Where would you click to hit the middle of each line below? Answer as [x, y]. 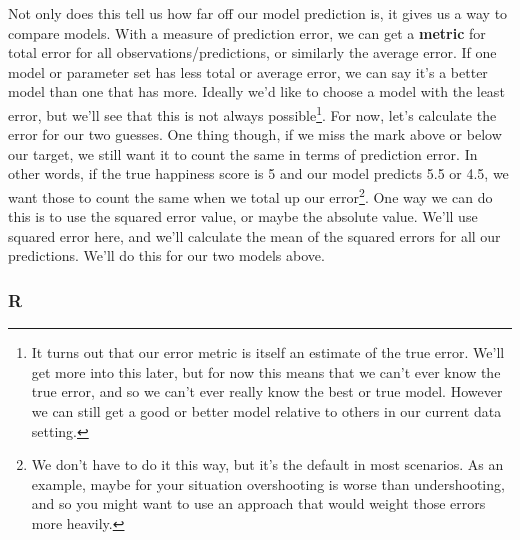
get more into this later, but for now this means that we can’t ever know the [266, 371]
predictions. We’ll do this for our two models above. [166, 255]
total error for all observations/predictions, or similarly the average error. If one [252, 52]
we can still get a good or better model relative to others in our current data [266, 411]
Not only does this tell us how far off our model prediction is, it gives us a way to [258, 13]
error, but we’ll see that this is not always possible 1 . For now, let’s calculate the [252, 113]
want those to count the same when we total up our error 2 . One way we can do [250, 195]
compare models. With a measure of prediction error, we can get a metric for [247, 32]
